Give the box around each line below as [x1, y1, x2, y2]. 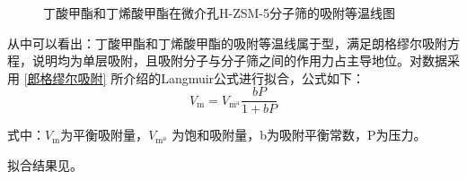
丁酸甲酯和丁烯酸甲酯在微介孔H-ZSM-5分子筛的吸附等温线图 [43, 4, 395, 21]
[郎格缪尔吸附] [23, 68, 107, 87]
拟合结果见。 [7, 156, 83, 175]
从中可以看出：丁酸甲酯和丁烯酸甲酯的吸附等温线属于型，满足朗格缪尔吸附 [7, 33, 447, 52]
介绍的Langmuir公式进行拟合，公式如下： [123, 68, 366, 87]
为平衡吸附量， [60, 125, 149, 144]
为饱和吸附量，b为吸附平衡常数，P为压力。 [172, 125, 427, 144]
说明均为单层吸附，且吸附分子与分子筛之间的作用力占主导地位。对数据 [31, 51, 447, 70]
